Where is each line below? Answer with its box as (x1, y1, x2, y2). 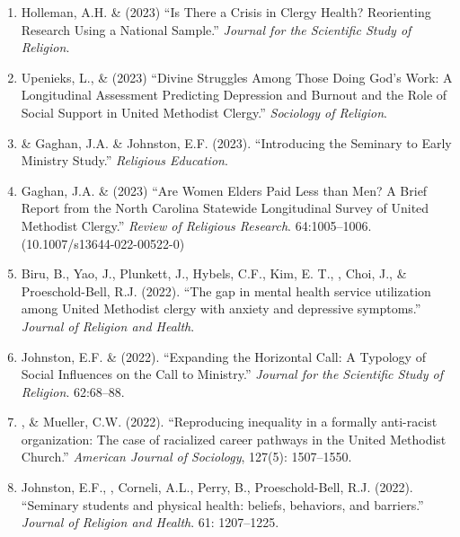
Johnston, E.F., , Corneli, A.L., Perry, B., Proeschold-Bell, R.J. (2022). (21, 478, 413, 497)
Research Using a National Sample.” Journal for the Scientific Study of (21, 20, 411, 39)
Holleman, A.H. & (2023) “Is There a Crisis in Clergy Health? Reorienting (21, 3, 431, 21)
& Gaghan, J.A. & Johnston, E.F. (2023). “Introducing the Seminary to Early (21, 133, 452, 152)
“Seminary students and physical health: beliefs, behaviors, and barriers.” (21, 495, 424, 514)
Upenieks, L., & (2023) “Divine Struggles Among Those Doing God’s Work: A (21, 67, 453, 86)
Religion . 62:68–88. (21, 382, 125, 401)
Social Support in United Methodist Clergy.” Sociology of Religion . (21, 102, 387, 121)
